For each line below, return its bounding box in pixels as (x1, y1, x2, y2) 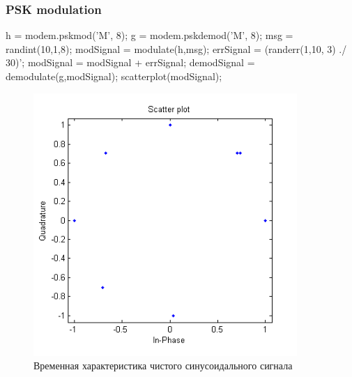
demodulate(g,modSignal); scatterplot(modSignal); (6, 69, 222, 83)
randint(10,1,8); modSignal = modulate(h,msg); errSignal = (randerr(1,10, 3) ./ (6, 41, 347, 56)
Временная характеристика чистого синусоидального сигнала (33, 358, 293, 373)
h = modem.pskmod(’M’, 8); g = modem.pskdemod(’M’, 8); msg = (6, 28, 293, 43)
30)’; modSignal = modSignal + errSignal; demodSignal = (6, 55, 255, 70)
